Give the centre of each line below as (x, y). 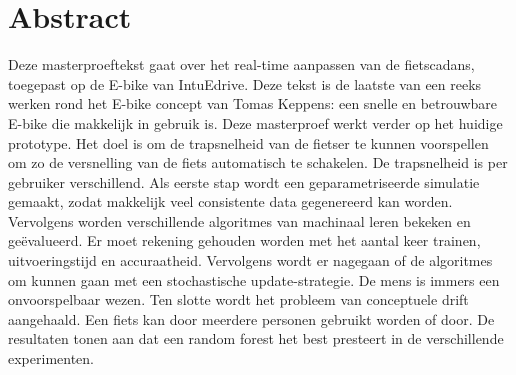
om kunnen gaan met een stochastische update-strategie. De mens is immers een (254, 279)
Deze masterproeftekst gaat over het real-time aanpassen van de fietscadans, (241, 64)
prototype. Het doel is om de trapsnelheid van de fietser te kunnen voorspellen (248, 142)
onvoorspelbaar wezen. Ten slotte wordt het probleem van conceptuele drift (238, 299)
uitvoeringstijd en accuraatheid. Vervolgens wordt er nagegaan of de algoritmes (250, 260)
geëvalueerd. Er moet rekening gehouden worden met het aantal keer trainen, (244, 240)
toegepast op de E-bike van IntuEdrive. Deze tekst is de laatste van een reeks (245, 83)
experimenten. (51, 358)
